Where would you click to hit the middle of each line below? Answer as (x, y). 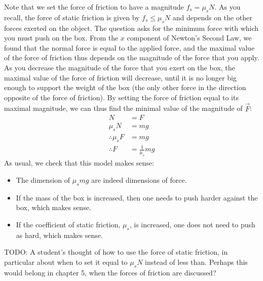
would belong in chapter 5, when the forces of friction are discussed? (110, 272)
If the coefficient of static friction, (68, 224)
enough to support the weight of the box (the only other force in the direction (125, 87)
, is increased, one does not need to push (192, 224)
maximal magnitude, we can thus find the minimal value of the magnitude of (123, 108)
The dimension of (43, 179)
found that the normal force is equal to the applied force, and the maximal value (129, 47)
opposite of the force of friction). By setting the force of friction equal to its (121, 97)
